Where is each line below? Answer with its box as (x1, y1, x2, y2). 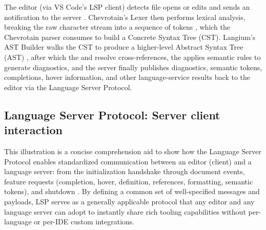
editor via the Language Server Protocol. (4, 81, 132, 92)
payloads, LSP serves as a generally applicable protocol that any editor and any (4, 196, 255, 206)
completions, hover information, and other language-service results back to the (4, 72, 251, 82)
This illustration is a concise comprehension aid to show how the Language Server (4, 145, 261, 156)
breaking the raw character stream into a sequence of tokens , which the (4, 22, 230, 32)
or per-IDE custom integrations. (34, 216, 135, 227)
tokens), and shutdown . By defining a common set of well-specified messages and (4, 186, 260, 197)
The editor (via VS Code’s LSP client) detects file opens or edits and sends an (4, 2, 250, 12)
